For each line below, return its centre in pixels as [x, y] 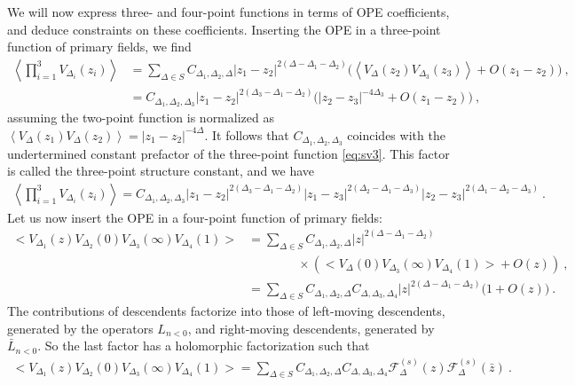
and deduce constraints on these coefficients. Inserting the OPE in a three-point [224, 29]
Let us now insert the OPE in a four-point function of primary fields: [195, 217]
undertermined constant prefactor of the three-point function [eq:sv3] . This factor [228, 153]
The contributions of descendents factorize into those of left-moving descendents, [226, 310]
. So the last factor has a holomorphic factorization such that [204, 346]
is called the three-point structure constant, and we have [161, 171]
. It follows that [247, 134]
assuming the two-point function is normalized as [141, 118]
